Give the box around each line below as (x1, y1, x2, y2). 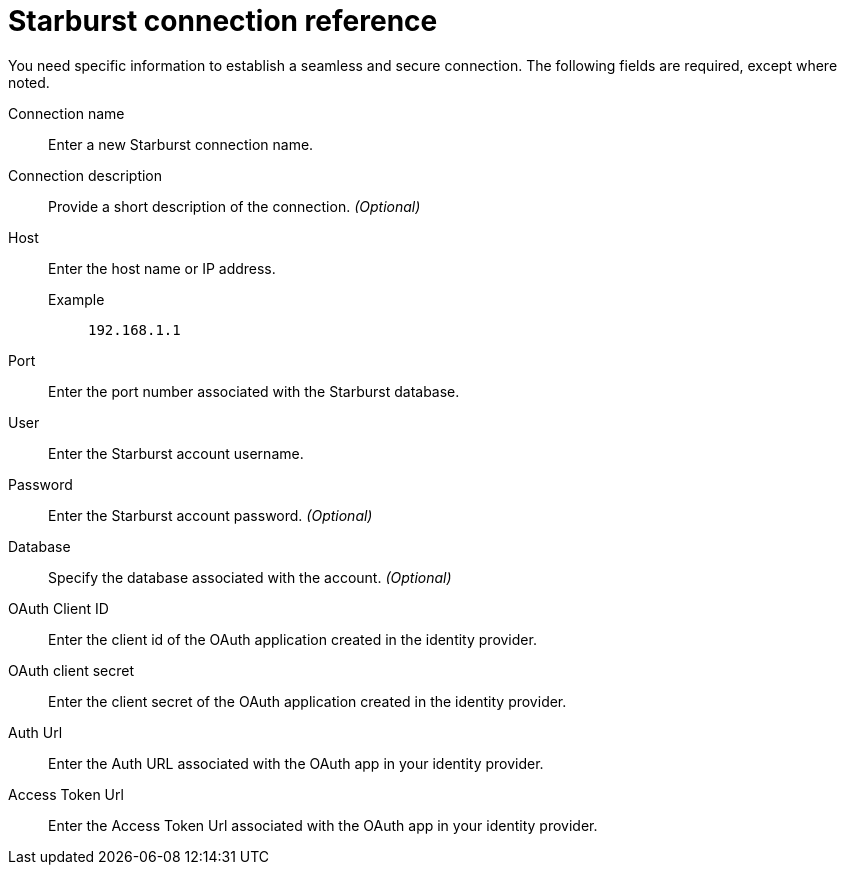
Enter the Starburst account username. (48, 444, 304, 462)
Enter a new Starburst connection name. (48, 135, 314, 153)
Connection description (8, 166, 163, 184)
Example (48, 290, 105, 308)
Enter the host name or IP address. (48, 259, 276, 277)
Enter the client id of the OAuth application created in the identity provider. (48, 630, 537, 648)
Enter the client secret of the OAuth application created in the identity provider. (48, 692, 567, 710)
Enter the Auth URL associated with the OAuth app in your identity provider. (48, 754, 544, 772)
